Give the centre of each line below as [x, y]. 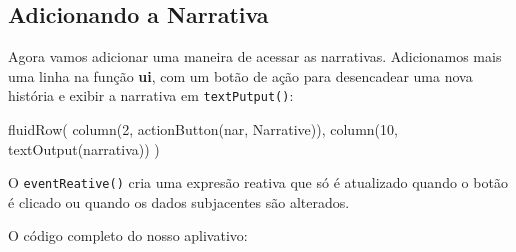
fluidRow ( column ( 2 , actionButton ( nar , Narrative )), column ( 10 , [203, 129]
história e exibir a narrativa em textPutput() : [151, 95]
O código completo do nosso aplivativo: [128, 235]
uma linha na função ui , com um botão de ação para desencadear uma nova [240, 75]
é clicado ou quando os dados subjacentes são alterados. [179, 201]
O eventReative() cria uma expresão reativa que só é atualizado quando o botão [258, 182]
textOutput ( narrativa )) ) [84, 148]
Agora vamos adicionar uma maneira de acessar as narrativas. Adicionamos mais [255, 56]
